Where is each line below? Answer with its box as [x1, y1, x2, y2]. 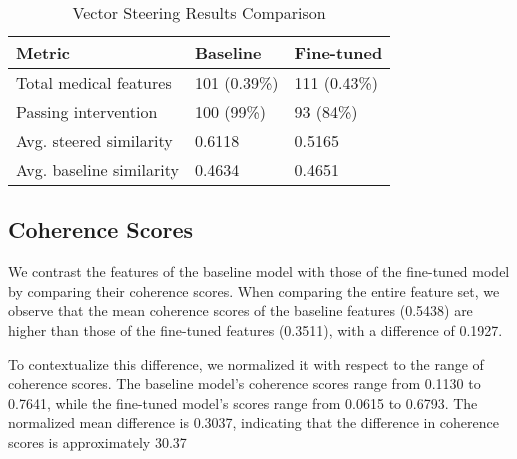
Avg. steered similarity [16, 129, 173, 152]
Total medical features [16, 71, 172, 94]
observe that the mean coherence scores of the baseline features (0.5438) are [8, 300, 473, 321]
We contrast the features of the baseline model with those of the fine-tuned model [8, 261, 510, 282]
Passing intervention [16, 100, 158, 123]
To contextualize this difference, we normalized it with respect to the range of [8, 353, 484, 374]
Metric [16, 41, 70, 64]
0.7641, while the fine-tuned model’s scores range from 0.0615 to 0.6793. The [8, 392, 478, 413]
